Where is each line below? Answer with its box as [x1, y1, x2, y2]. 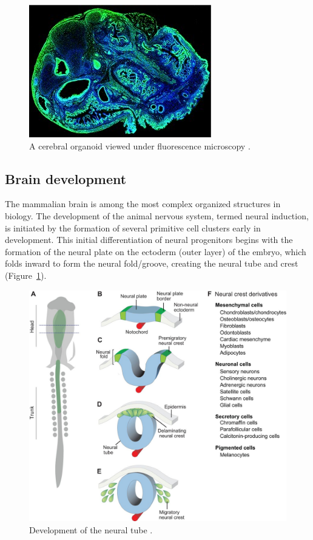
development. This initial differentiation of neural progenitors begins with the [5, 233, 293, 246]
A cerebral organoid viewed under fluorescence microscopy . [29, 139, 251, 152]
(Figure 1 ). [5, 268, 47, 281]
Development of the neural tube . [29, 524, 153, 536]
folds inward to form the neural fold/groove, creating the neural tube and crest [5, 257, 298, 270]
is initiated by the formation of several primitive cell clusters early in [5, 221, 261, 234]
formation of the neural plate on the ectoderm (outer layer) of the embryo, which [5, 245, 306, 258]
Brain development [5, 169, 127, 188]
